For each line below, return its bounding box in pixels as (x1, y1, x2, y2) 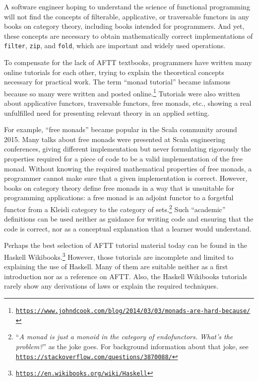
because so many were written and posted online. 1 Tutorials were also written (4, 86, 240, 98)
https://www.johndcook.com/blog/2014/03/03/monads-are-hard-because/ (15, 307, 251, 315)
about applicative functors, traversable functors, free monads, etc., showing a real (4, 98, 252, 108)
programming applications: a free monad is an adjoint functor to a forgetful (4, 192, 234, 203)
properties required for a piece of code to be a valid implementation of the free (4, 153, 243, 164)
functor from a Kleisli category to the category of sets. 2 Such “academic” (4, 203, 226, 214)
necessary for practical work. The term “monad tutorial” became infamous (4, 76, 231, 87)
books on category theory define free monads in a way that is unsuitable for (4, 182, 235, 193)
